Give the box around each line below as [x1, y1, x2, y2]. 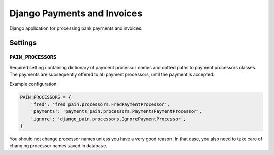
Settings [9, 38, 37, 47]
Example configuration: [9, 81, 58, 87]
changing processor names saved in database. [9, 143, 108, 149]
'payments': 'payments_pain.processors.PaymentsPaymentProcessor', [30, 109, 202, 114]
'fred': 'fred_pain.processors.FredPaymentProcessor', [30, 101, 170, 107]
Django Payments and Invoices [9, 8, 143, 19]
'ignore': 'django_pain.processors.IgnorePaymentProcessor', [30, 115, 186, 122]
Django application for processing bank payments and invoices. [9, 25, 143, 31]
